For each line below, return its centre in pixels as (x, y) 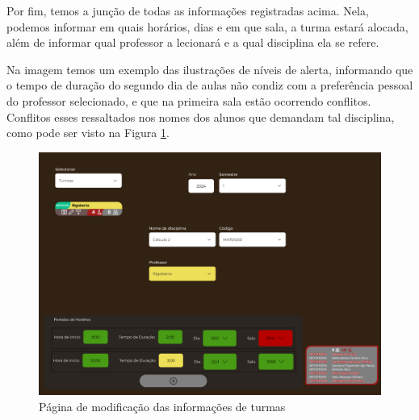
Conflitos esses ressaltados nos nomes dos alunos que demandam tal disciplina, (201, 116)
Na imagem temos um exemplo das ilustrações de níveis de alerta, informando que (210, 69)
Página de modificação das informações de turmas (162, 406)
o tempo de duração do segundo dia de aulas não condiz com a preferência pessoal (210, 85)
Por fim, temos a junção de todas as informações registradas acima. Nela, (188, 10)
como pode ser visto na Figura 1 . (88, 133)
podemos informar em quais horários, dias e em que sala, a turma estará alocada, (207, 26)
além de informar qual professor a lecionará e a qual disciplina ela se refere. (193, 42)
